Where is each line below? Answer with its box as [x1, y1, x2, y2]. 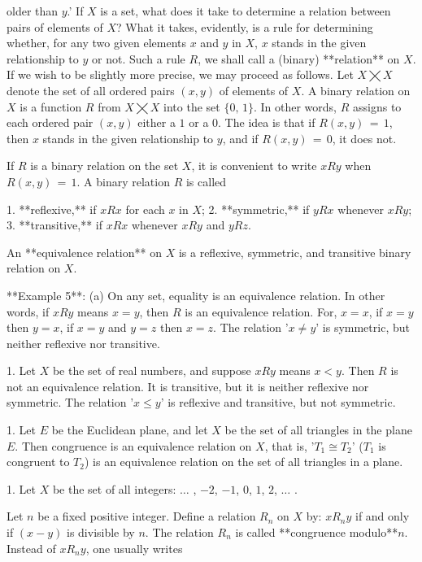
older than [7, 2, 59, 19]
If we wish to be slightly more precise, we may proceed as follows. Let [7, 66, 354, 83]
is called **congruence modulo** [235, 524, 398, 541]
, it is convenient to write [191, 157, 317, 174]
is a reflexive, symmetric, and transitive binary [178, 243, 411, 260]
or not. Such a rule [92, 50, 185, 67]
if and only [355, 508, 410, 525]
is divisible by [66, 524, 135, 541]
